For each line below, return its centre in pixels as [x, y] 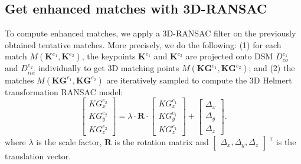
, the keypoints [109, 56]
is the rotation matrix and [161, 142]
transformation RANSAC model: [64, 91]
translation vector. [38, 156]
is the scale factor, [69, 142]
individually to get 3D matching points [109, 68]
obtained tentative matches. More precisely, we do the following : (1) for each [143, 44]
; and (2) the [272, 68]
